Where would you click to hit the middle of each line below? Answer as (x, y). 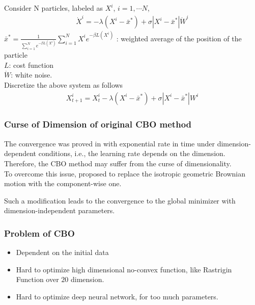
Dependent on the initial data (62, 252)
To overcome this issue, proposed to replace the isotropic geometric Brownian (125, 173)
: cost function (31, 65)
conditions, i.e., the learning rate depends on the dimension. (132, 153)
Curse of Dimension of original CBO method (98, 124)
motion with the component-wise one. (63, 183)
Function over (37, 279)
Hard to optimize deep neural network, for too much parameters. (117, 296)
